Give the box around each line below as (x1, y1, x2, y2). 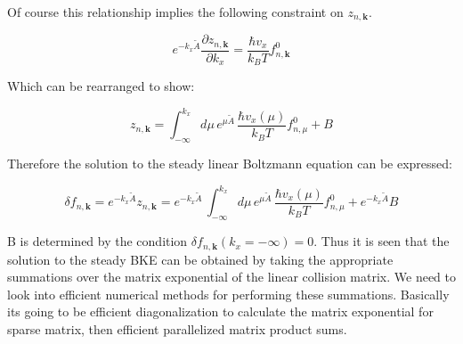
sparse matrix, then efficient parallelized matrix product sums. (7, 320, 347, 338)
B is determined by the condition (7, 232, 188, 250)
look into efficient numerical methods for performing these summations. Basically (7, 284, 450, 303)
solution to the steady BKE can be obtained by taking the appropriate (7, 250, 394, 268)
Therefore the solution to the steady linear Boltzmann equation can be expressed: (7, 154, 452, 173)
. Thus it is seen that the (313, 232, 450, 250)
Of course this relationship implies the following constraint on (7, 3, 344, 20)
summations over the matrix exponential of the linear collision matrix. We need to (7, 267, 456, 286)
